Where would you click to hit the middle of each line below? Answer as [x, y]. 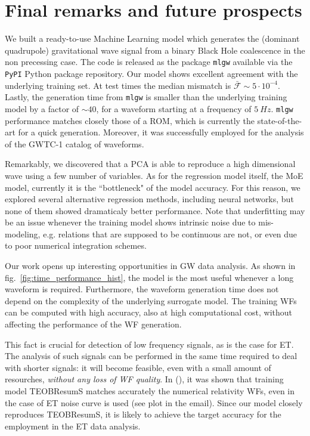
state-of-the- [280, 120]
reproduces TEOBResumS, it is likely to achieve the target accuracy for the [143, 414]
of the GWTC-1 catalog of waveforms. [75, 143]
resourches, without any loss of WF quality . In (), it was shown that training [144, 379]
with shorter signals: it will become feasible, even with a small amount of [138, 367]
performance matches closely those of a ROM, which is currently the [130, 120]
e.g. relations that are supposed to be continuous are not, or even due [170, 234]
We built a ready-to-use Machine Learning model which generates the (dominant [152, 38]
